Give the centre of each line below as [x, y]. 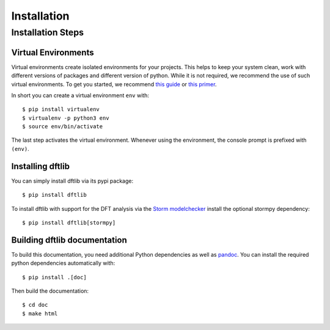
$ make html [40, 313]
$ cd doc [35, 305]
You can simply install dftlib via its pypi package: [72, 181]
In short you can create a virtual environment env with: [80, 95]
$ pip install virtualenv [61, 109]
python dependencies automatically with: [63, 263]
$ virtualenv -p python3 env [66, 118]
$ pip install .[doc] [54, 277]
